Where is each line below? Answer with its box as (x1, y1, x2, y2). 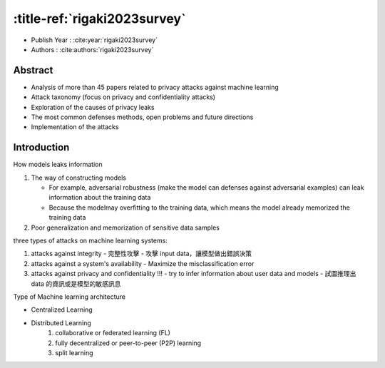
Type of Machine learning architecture (13, 292, 126, 301)
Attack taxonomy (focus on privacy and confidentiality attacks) (31, 93, 216, 101)
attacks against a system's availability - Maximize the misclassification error (31, 259, 255, 267)
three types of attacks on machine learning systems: (13, 236, 168, 245)
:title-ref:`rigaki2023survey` (13, 11, 186, 26)
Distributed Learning (31, 318, 92, 327)
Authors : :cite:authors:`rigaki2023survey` (31, 45, 154, 53)
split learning (55, 348, 93, 357)
